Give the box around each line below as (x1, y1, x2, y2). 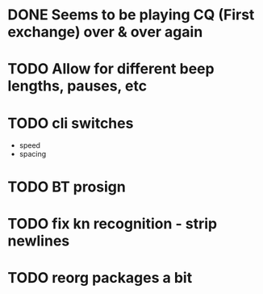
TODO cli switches (7, 114, 134, 132)
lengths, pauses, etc (7, 77, 147, 95)
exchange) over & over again (7, 23, 203, 41)
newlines (7, 232, 70, 250)
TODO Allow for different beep (7, 60, 215, 78)
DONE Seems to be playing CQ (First (7, 6, 255, 24)
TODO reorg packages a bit (7, 268, 193, 287)
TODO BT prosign (7, 178, 126, 195)
